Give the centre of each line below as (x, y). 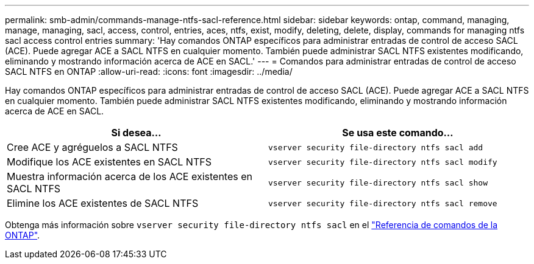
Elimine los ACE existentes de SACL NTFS (103, 203)
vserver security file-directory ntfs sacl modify (383, 162)
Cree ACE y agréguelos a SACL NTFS (92, 147)
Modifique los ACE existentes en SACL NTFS (109, 162)
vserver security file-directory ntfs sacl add (376, 147)
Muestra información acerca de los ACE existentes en (130, 176)
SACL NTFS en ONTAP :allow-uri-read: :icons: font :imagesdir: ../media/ (149, 71)
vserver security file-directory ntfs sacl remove (383, 203)
